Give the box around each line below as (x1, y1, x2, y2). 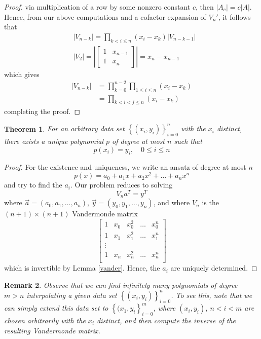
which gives (4, 68, 40, 79)
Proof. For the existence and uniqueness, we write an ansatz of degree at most (4, 161, 246, 172)
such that (174, 136, 202, 146)
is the (202, 197, 219, 208)
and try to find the (4, 179, 62, 190)
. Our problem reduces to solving (70, 179, 173, 190)
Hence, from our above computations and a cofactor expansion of (4, 11, 206, 22)
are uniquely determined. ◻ (170, 262, 257, 273)
